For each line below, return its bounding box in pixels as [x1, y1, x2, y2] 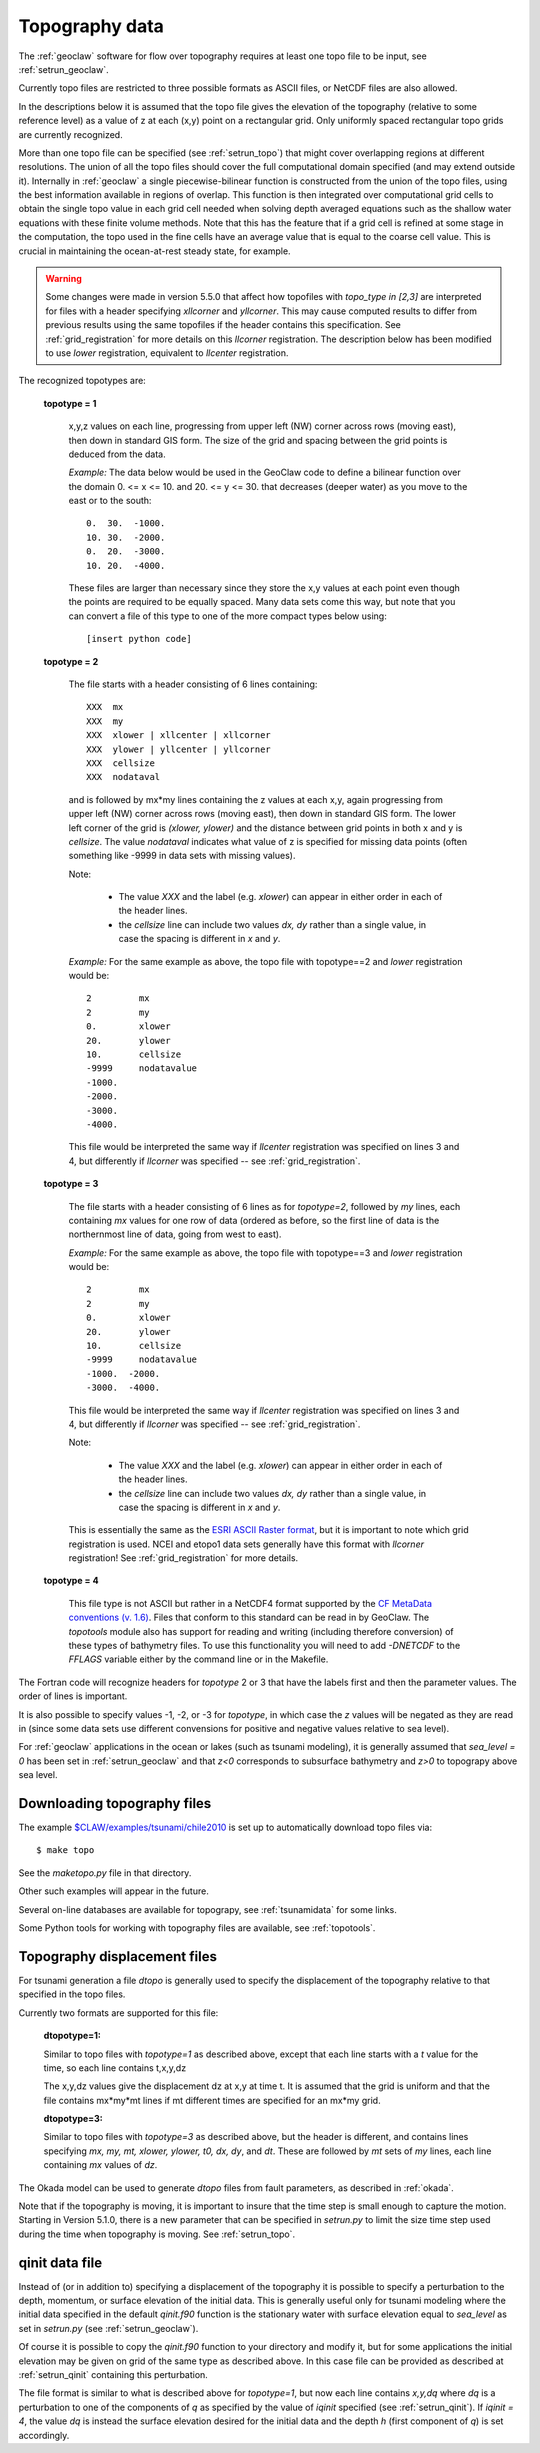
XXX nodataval [86, 771, 161, 783]
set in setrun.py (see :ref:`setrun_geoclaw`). [18, 2322, 199, 2334]
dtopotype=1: [43, 2030, 102, 2042]
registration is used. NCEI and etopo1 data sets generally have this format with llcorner [68, 1538, 425, 1550]
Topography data [18, 15, 165, 37]
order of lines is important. [18, 1690, 128, 1702]
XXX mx [86, 701, 124, 713]
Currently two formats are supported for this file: [18, 2006, 219, 2019]
